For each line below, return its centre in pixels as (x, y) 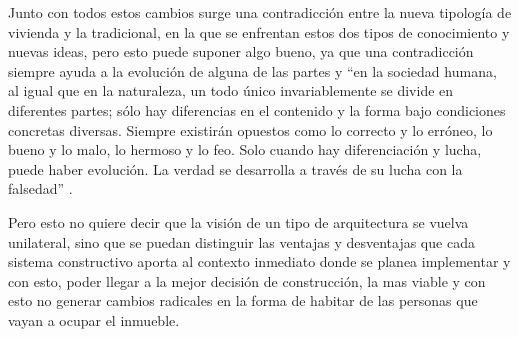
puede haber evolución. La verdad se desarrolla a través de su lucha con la (235, 168)
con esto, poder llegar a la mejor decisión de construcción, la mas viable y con (247, 280)
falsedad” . (40, 188)
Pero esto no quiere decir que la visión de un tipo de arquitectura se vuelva (238, 221)
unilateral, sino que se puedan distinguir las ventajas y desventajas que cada (241, 241)
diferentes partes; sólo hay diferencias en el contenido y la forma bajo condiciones (257, 109)
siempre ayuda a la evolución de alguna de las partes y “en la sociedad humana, (252, 70)
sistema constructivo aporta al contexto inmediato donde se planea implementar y (259, 261)
